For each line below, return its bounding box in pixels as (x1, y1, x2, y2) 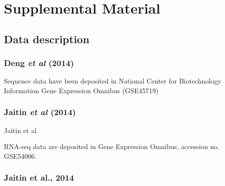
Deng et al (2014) (4, 57, 74, 69)
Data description (4, 31, 89, 46)
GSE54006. (4, 151, 37, 161)
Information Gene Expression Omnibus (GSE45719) (4, 85, 158, 95)
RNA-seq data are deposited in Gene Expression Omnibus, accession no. (4, 141, 220, 152)
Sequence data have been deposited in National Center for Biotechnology (4, 76, 221, 86)
